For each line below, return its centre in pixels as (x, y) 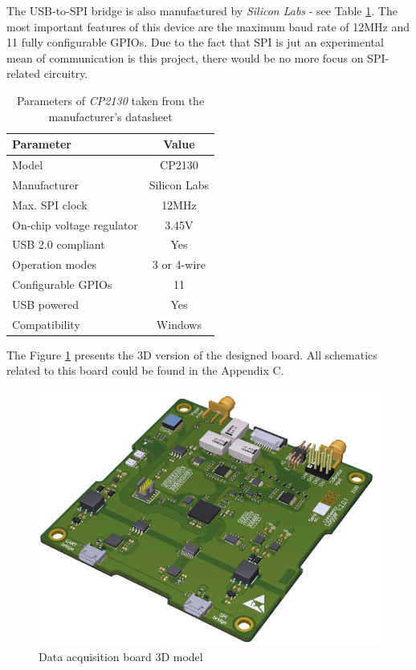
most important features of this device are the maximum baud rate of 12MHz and (208, 26)
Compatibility (46, 324)
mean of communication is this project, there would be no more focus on (185, 57)
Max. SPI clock (50, 204)
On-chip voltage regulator (75, 224)
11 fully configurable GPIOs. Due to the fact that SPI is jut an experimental (195, 42)
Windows (179, 324)
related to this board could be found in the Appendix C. (145, 370)
